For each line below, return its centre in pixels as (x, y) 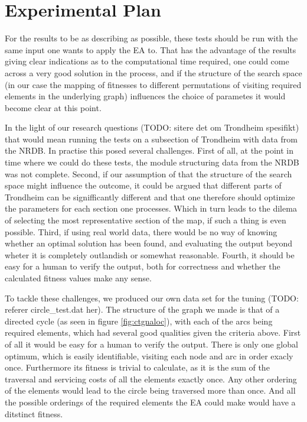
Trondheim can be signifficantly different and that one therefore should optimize (150, 197)
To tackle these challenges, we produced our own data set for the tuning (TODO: (152, 298)
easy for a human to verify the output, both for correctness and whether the (143, 266)
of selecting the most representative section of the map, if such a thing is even (146, 220)
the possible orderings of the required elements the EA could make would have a (150, 402)
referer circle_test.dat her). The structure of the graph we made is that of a (142, 309)
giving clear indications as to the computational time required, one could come (147, 61)
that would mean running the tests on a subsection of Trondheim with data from (151, 139)
